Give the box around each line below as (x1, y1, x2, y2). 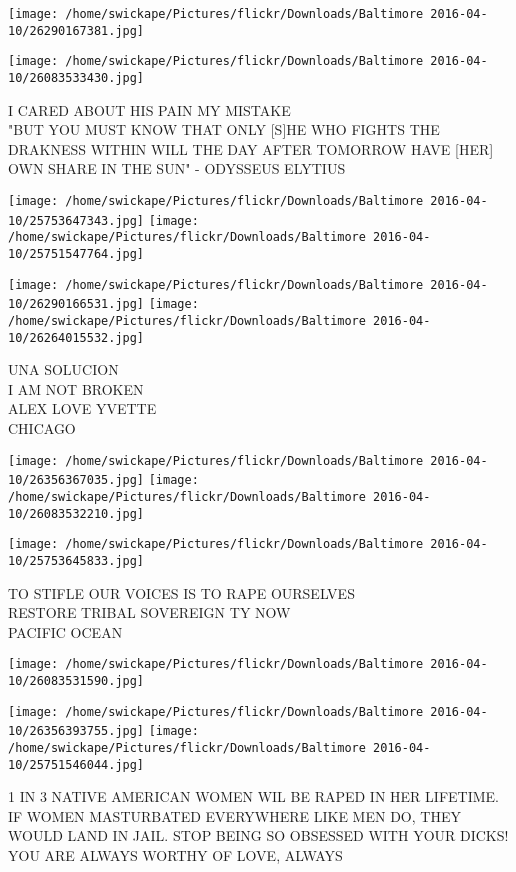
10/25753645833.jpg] (8, 553, 145, 568)
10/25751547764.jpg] (8, 246, 145, 261)
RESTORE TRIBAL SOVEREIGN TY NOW (8, 602, 291, 623)
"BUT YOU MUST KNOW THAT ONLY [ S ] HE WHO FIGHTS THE (8, 119, 440, 140)
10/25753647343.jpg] (8, 213, 145, 228)
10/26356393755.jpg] (8, 724, 145, 739)
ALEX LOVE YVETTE (8, 398, 157, 419)
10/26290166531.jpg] (8, 297, 145, 312)
